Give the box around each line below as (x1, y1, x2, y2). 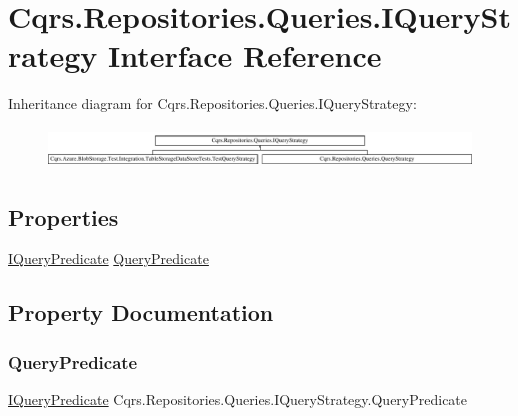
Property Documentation (8, 297, 274, 328)
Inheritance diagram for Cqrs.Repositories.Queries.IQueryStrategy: (8, 93, 417, 114)
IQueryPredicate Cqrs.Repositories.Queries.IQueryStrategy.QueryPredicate (8, 388, 468, 409)
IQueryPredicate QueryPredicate (8, 248, 209, 269)
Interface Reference (108, 35, 382, 76)
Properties (8, 201, 119, 232)
